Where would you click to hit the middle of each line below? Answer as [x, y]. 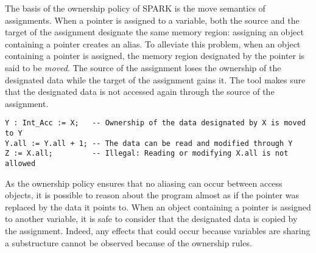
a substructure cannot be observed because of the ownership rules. [128, 242]
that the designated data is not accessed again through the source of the [140, 92]
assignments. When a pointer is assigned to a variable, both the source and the [152, 20]
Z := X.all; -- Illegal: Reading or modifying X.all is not [147, 154]
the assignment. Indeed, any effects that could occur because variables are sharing [158, 230]
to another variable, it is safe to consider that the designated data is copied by [151, 219]
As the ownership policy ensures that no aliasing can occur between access [144, 183]
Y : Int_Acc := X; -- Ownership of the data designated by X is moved [155, 123]
